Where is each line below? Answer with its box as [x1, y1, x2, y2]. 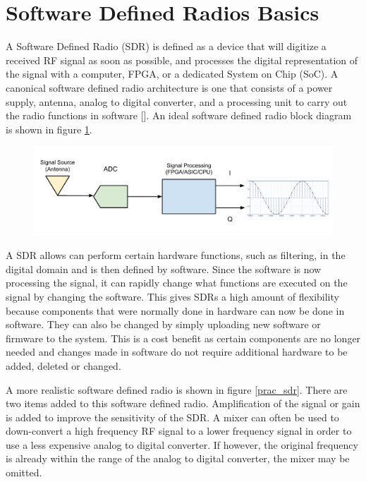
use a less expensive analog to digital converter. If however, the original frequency [6, 437, 358, 452]
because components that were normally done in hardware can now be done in [6, 303, 345, 318]
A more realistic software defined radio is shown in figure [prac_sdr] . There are [6, 382, 348, 397]
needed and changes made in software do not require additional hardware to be [6, 344, 348, 359]
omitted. [6, 465, 42, 480]
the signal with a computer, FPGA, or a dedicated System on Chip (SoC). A [6, 66, 338, 81]
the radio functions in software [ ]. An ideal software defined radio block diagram [6, 108, 352, 123]
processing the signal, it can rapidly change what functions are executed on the [6, 275, 348, 290]
